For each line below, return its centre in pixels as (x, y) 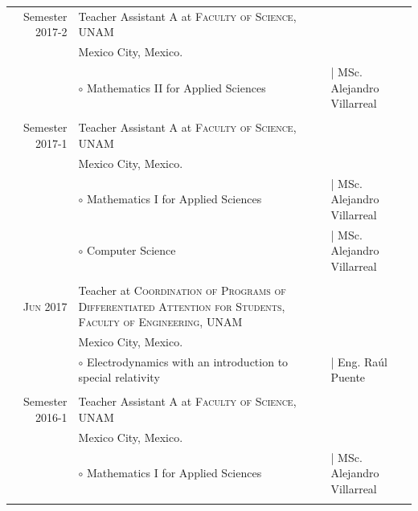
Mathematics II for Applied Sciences (176, 87)
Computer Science (131, 250)
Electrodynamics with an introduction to (188, 361)
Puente (348, 377)
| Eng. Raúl (359, 361)
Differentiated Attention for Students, (182, 306)
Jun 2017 (45, 306)
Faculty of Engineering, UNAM (160, 322)
